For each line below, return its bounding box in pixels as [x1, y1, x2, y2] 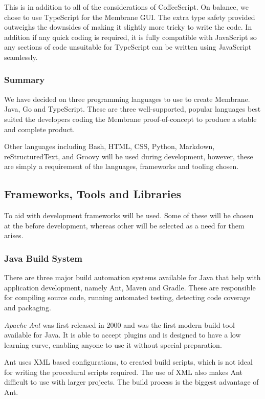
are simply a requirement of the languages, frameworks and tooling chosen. [4, 161, 239, 172]
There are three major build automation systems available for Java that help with [4, 272, 261, 283]
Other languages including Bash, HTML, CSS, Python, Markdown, [4, 141, 215, 152]
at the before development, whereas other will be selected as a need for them [4, 220, 245, 230]
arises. [4, 230, 24, 241]
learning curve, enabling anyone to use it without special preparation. [4, 339, 222, 350]
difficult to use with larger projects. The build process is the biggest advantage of [4, 376, 259, 387]
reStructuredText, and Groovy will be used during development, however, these [4, 151, 253, 161]
